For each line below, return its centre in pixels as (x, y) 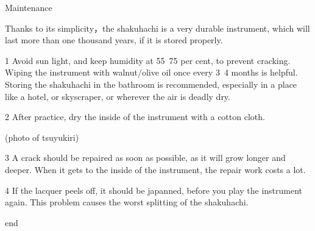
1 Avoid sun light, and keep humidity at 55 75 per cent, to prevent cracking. (148, 60)
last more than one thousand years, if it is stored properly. (114, 40)
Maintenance (29, 7)
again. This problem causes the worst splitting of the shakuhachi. (127, 202)
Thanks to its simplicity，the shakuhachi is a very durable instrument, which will (157, 28)
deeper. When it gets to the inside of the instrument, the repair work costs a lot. (155, 169)
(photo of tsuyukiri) (42, 137)
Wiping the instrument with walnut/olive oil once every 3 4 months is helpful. (151, 72)
